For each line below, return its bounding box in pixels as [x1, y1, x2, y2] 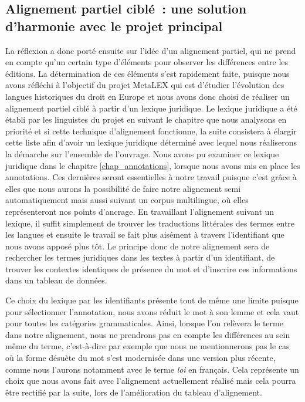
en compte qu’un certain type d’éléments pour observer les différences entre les [5, 56, 289, 68]
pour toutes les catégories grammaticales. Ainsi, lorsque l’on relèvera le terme [5, 317, 283, 329]
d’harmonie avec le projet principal [5, 16, 223, 35]
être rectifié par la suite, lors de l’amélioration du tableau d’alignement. [5, 386, 262, 398]
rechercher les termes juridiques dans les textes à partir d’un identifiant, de [5, 251, 275, 264]
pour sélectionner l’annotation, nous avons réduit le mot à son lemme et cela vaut [5, 305, 299, 317]
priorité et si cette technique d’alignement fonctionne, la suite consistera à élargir [5, 124, 297, 137]
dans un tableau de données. [5, 274, 107, 286]
